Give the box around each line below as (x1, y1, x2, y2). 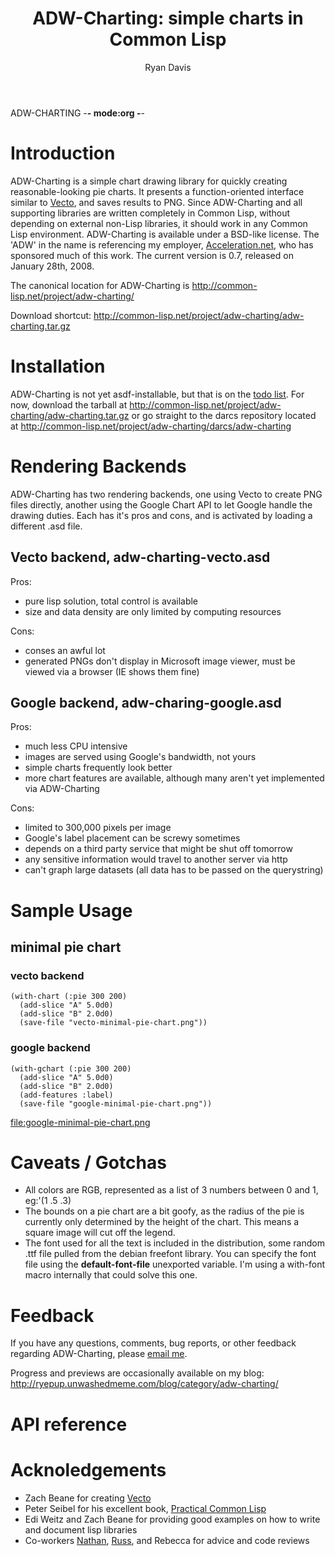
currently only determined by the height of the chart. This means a (24, 1216, 300, 1228)
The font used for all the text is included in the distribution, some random (24, 1237, 325, 1249)
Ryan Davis (144, 61, 192, 73)
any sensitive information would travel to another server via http (24, 853, 288, 866)
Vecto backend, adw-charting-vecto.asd (10, 549, 271, 566)
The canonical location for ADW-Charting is (10, 279, 190, 291)
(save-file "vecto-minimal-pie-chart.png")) (19, 1018, 208, 1028)
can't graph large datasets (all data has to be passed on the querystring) (24, 864, 324, 876)
